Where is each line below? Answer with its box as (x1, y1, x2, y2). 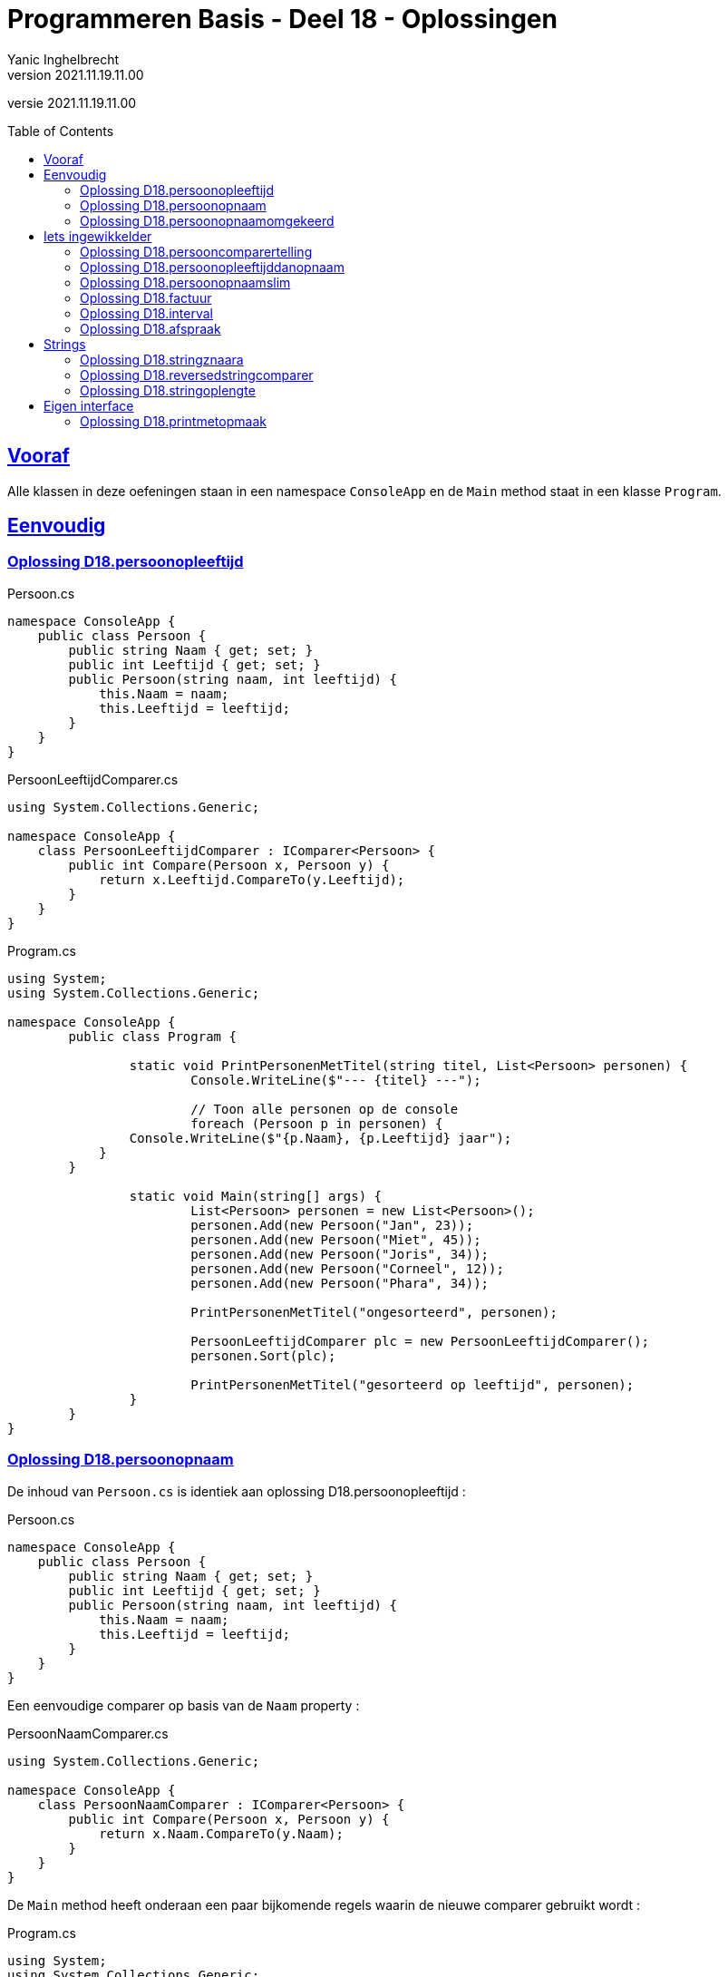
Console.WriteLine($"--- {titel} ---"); (190, 1072, 481, 1087)
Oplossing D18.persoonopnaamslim (80, 274, 291, 290)
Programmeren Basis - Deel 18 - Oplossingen (7, 4, 558, 34)
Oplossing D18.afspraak (80, 320, 221, 336)
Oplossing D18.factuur (80, 289, 212, 306)
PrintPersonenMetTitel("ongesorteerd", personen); (190, 1304, 558, 1320)
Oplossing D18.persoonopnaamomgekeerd (80, 212, 335, 229)
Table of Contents (7, 122, 114, 139)
